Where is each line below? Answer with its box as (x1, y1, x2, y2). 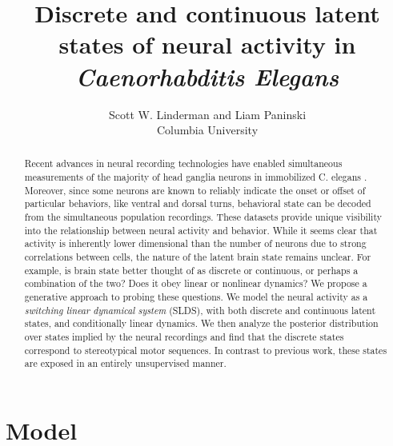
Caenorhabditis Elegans (75, 59, 339, 93)
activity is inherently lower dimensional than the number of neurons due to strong (24, 237, 367, 250)
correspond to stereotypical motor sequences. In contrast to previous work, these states (24, 343, 387, 356)
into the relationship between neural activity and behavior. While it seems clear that (24, 223, 378, 237)
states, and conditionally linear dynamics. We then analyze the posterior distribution (24, 317, 379, 330)
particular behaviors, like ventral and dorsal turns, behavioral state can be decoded (24, 197, 371, 210)
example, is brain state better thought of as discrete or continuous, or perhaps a (24, 263, 359, 277)
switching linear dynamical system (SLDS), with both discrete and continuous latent (24, 303, 376, 317)
